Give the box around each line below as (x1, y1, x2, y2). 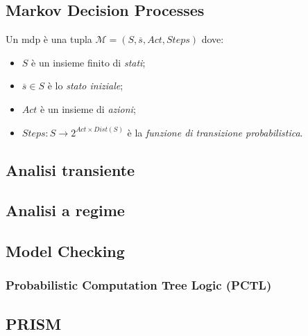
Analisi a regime (6, 200, 125, 221)
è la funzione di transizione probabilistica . (127, 125, 303, 139)
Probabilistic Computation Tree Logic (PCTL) (6, 276, 272, 294)
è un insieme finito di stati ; (31, 55, 146, 69)
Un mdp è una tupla (6, 32, 92, 46)
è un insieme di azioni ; (40, 101, 136, 116)
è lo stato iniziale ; (47, 78, 123, 93)
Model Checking (6, 240, 125, 262)
